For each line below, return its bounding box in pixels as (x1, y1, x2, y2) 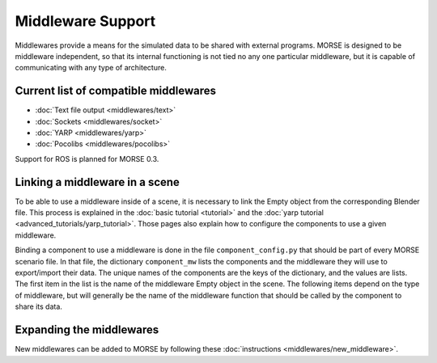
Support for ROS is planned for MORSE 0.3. (15, 154, 159, 163)
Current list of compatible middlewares (15, 84, 216, 98)
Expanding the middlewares (15, 323, 159, 337)
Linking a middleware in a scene (15, 175, 180, 189)
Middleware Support (15, 12, 156, 30)
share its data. (15, 302, 62, 311)
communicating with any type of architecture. (15, 63, 168, 73)
